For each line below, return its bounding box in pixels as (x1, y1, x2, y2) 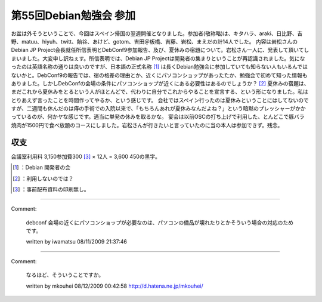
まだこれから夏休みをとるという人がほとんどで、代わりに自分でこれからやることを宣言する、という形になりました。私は (11, 88, 308, 95)
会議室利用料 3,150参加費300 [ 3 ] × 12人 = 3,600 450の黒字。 (11, 153, 161, 160)
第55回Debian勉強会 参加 (11, 9, 136, 22)
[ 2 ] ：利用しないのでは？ (13, 175, 74, 182)
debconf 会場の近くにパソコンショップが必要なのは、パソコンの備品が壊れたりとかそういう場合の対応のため (26, 218, 294, 226)
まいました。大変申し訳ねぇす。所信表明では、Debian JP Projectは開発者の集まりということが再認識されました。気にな (11, 54, 305, 62)
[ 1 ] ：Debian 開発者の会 (13, 164, 71, 171)
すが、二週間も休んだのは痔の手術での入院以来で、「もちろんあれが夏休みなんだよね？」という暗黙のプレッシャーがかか (11, 105, 306, 112)
